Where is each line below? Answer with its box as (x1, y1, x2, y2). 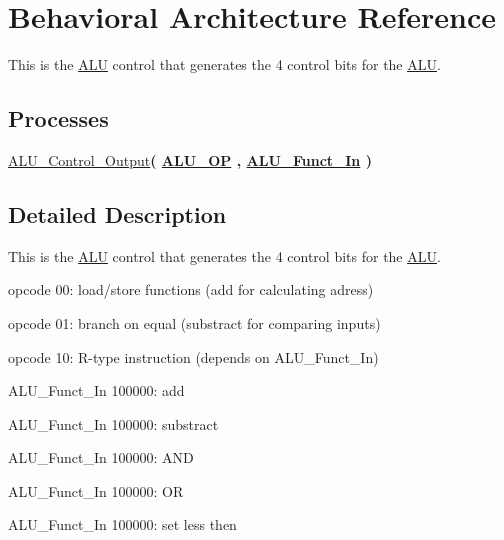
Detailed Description (8, 198, 227, 229)
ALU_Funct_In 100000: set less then (8, 514, 237, 535)
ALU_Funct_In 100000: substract (8, 413, 219, 434)
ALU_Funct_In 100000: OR (8, 480, 184, 501)
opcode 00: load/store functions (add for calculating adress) (8, 279, 374, 300)
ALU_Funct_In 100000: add (8, 380, 185, 401)
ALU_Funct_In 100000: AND (8, 447, 194, 468)
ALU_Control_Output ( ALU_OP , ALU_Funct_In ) (8, 149, 372, 170)
